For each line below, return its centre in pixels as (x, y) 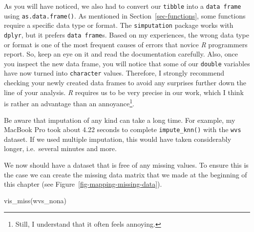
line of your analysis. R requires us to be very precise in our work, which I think (124, 92)
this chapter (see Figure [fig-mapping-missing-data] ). (83, 184)
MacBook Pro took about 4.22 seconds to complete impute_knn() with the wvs (123, 129)
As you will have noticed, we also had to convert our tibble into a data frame (123, 6)
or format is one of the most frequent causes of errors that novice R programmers (126, 44)
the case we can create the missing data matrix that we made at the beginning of (126, 174)
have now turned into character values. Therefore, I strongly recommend (114, 73)
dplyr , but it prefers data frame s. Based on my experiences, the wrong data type (127, 34)
